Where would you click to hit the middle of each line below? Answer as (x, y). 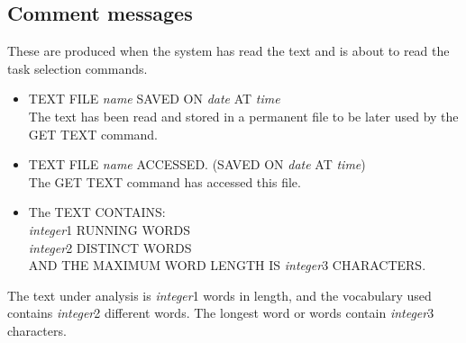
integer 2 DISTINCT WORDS (110, 247)
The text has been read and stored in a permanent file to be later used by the (243, 116)
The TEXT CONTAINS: (97, 212)
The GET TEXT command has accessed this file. (164, 181)
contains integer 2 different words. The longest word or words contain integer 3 (221, 313)
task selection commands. (78, 68)
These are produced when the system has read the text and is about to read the (228, 51)
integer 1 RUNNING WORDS (110, 229)
